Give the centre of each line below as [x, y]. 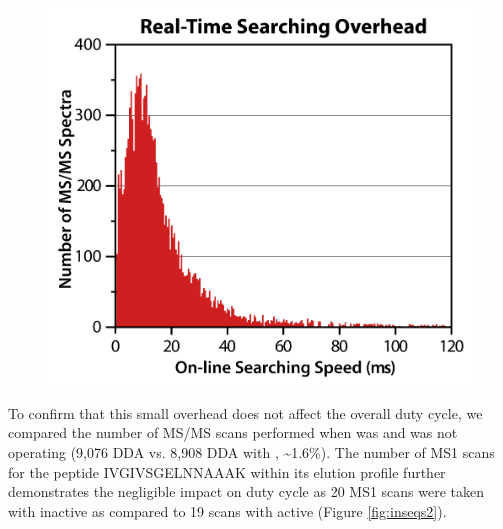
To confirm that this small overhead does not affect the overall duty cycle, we [245, 412]
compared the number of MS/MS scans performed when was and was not [233, 432]
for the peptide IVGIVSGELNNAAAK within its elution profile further [227, 471]
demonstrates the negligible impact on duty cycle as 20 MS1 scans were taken [246, 491]
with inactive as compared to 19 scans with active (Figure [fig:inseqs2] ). [227, 510]
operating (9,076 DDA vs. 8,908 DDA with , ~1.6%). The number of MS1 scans [251, 451]
